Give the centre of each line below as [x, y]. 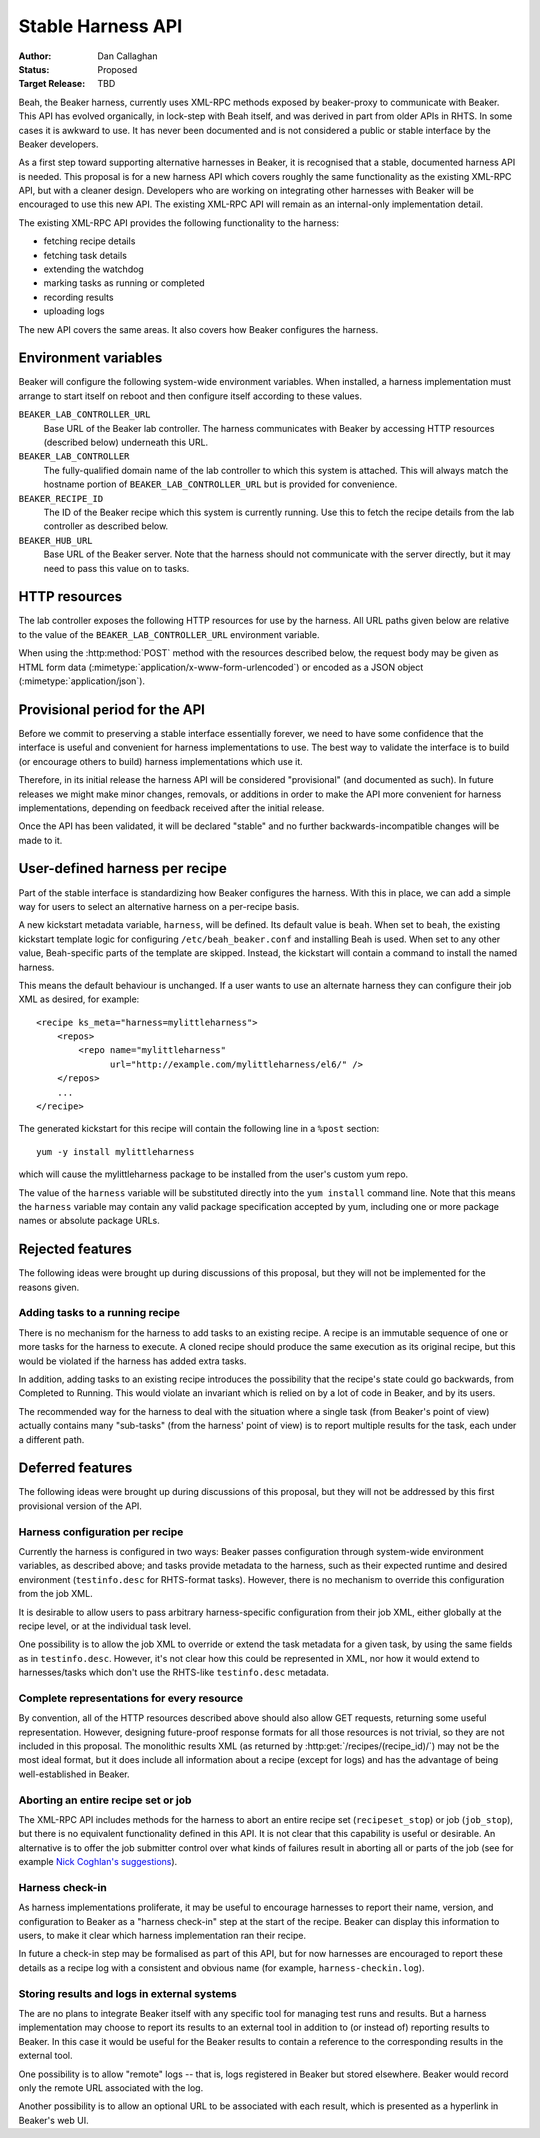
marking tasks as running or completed [124, 283]
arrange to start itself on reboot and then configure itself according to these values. [190, 396]
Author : [35, 56]
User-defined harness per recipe [122, 868]
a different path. [51, 1439]
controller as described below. [106, 526]
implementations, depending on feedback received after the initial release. [171, 807]
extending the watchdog [93, 269]
